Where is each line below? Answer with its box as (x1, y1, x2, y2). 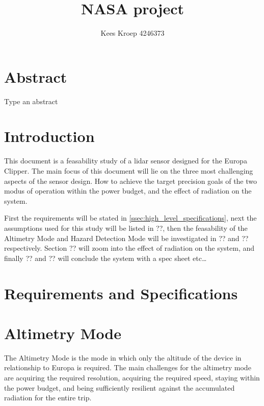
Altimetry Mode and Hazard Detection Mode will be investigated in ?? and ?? (4, 232, 249, 243)
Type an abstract (4, 95, 58, 106)
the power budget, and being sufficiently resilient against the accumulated (4, 382, 235, 393)
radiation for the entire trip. (4, 392, 92, 403)
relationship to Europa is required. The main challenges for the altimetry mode (4, 362, 251, 373)
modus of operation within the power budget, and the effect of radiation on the (4, 185, 252, 196)
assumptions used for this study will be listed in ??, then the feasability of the (4, 222, 248, 233)
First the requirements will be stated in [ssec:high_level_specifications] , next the (4, 212, 257, 223)
